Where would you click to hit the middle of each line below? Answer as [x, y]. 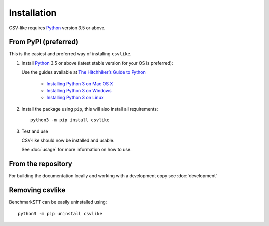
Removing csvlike [37, 190]
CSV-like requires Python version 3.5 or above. [57, 28]
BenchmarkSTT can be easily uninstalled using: [58, 202]
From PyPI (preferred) [44, 42]
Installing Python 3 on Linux [75, 98]
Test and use [35, 131]
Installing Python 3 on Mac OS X [80, 83]
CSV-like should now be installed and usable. [68, 140]
